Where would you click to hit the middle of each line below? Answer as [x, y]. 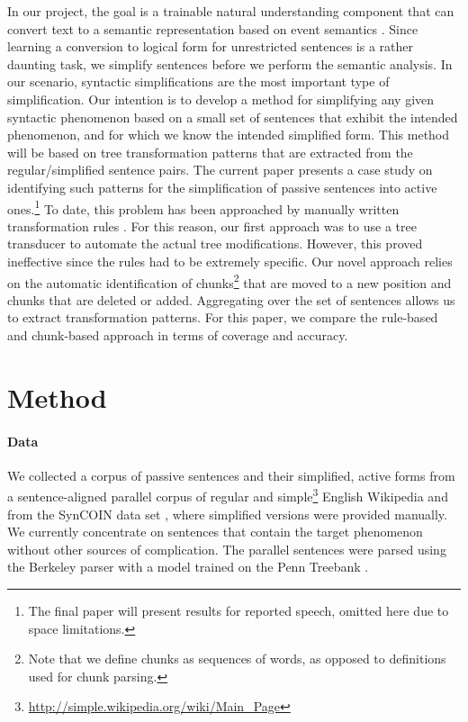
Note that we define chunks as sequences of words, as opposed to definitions [237, 659]
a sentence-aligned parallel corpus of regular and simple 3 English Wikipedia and [228, 495]
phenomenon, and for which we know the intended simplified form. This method [229, 135]
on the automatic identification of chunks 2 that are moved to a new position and [229, 281]
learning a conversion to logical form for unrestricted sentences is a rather [211, 46]
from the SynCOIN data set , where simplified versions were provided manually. [227, 514]
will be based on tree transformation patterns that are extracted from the [210, 152]
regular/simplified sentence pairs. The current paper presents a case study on [220, 170]
